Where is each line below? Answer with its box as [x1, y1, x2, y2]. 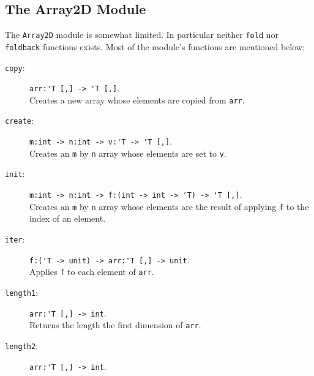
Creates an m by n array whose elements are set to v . [29, 146, 226, 159]
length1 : [5, 285, 39, 298]
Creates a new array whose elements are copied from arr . [29, 93, 245, 106]
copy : [5, 61, 25, 73]
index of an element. [29, 212, 106, 225]
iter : [5, 233, 25, 246]
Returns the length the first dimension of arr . [29, 318, 201, 331]
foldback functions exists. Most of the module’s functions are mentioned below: [5, 40, 305, 53]
